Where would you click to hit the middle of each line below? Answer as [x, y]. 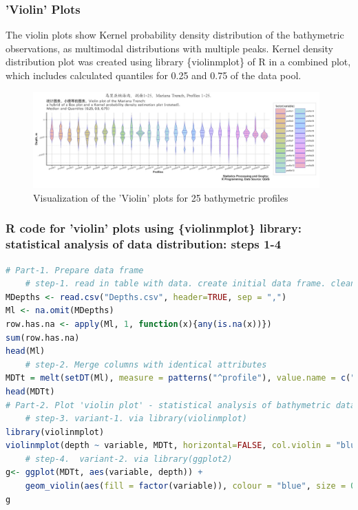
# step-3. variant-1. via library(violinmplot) [136, 419]
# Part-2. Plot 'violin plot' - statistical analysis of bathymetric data [181, 405]
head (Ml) [25, 351]
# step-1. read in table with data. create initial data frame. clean [190, 284]
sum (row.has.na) [43, 338]
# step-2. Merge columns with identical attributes [146, 364]
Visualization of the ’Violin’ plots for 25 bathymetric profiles [161, 197]
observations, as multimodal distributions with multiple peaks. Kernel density [169, 48]
